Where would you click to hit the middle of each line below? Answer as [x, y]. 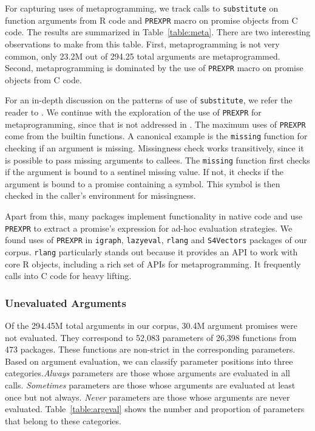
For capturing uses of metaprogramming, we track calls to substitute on [142, 8]
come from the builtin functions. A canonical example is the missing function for [156, 136]
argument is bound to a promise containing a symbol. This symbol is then [143, 183]
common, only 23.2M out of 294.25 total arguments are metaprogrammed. [143, 56]
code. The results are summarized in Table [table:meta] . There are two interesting [158, 32]
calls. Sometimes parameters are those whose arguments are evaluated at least [150, 384]
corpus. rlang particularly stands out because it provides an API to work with [151, 251]
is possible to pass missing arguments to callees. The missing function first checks [157, 160]
